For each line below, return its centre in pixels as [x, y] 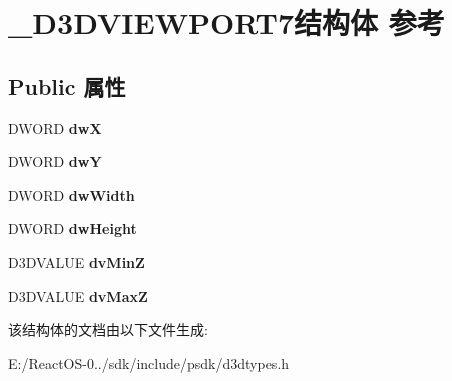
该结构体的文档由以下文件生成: [108, 329]
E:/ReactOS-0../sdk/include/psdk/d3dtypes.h [149, 362]
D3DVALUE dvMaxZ [78, 295]
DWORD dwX [55, 127]
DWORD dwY [55, 161]
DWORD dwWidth [71, 194]
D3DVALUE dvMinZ [76, 261]
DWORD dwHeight [72, 228]
